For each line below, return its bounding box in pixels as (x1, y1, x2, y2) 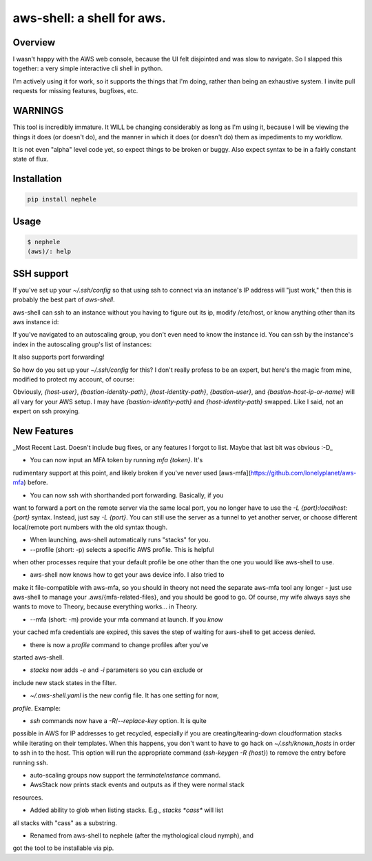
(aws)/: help (27, 248, 72, 255)
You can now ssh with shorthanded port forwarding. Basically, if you (30, 491, 224, 499)
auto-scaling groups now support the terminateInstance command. (30, 771, 221, 779)
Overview (12, 37, 56, 48)
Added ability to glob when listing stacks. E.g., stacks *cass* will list (30, 806, 224, 814)
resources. (12, 793, 43, 802)
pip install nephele (27, 195, 96, 204)
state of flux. (12, 155, 49, 164)
